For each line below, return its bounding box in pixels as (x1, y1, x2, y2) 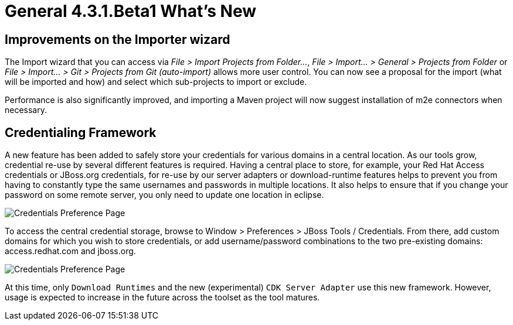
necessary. (5, 105, 47, 115)
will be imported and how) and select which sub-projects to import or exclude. (5, 77, 307, 87)
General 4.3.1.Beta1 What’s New (5, 1, 257, 21)
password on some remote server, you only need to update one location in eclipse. (5, 190, 324, 200)
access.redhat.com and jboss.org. (5, 246, 136, 256)
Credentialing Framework (5, 125, 157, 140)
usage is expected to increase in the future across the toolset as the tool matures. (5, 292, 320, 303)
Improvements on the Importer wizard (5, 32, 230, 47)
